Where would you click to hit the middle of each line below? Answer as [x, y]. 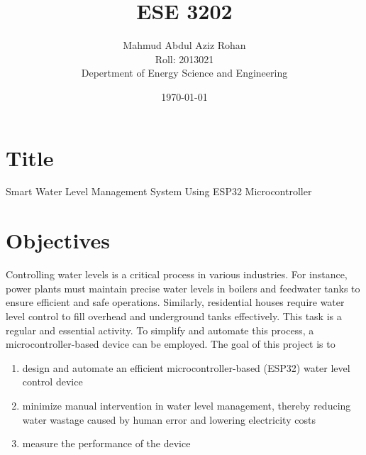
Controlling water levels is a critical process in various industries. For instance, [177, 274]
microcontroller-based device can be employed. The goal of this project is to [171, 344]
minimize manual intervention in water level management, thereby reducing [187, 405]
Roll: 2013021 [184, 59]
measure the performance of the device [106, 443]
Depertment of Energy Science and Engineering [184, 73]
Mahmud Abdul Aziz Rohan [184, 45]
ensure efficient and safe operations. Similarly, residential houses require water [175, 302]
